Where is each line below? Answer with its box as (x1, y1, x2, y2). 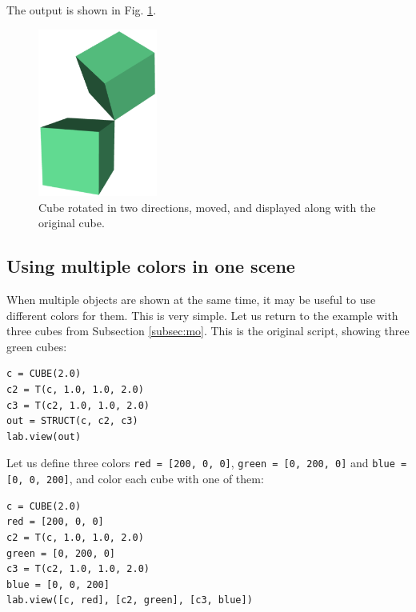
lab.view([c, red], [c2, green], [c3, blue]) (6, 594, 253, 606)
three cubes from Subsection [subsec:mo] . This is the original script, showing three (6, 322, 410, 339)
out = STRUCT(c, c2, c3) (6, 415, 138, 427)
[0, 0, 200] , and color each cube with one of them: (6, 470, 264, 487)
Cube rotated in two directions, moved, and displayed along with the (38, 198, 376, 215)
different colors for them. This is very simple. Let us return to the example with (6, 306, 398, 323)
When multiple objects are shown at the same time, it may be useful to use (6, 291, 376, 308)
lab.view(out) (6, 430, 82, 442)
